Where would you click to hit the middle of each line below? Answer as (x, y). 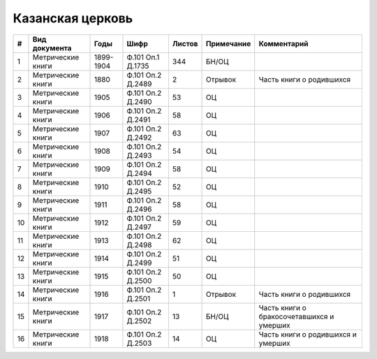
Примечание (229, 43)
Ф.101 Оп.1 (143, 57)
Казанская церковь (73, 18)
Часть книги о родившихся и (308, 334)
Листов (185, 43)
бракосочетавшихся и (296, 316)
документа (52, 47)
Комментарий (283, 43)
